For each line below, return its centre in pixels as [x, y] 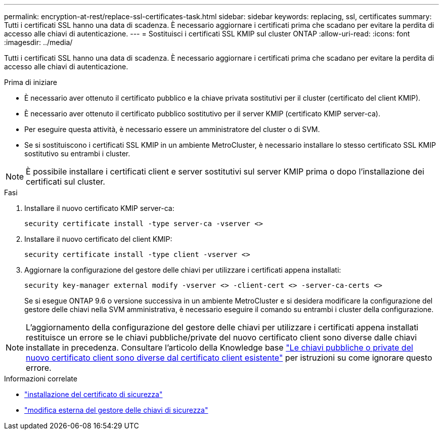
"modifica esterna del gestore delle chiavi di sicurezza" [116, 410]
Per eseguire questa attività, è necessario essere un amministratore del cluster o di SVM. [172, 129]
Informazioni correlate [41, 379]
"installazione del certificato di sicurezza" [94, 394]
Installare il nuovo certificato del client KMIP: [98, 239]
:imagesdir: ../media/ [38, 42]
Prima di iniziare [31, 82]
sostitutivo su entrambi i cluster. [77, 154]
